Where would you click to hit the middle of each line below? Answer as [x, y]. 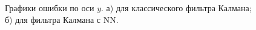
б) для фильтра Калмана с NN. [62, 19]
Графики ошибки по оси [50, 8]
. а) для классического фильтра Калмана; [176, 8]
